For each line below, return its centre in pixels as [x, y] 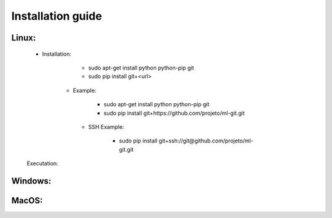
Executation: [42, 163]
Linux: [24, 38]
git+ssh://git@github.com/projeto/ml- [206, 141]
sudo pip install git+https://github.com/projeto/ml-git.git [174, 113]
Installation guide [57, 16]
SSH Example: [106, 127]
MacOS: [27, 200]
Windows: [31, 181]
